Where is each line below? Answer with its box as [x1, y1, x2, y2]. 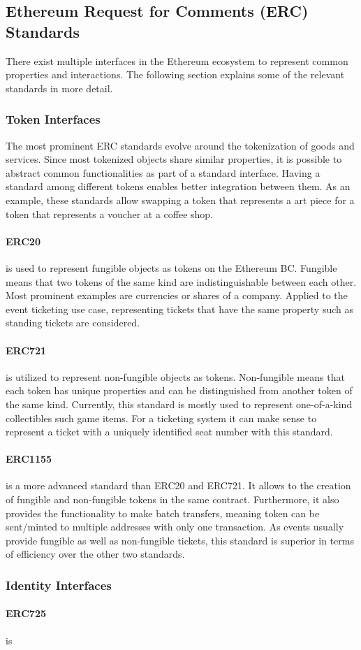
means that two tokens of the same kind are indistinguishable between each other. [6, 274, 357, 289]
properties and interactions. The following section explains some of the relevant [6, 67, 345, 82]
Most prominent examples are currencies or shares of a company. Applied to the [6, 288, 348, 303]
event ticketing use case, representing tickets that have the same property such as [6, 301, 353, 316]
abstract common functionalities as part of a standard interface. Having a [6, 165, 321, 180]
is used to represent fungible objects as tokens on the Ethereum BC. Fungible [6, 260, 337, 275]
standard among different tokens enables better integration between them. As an [6, 179, 351, 194]
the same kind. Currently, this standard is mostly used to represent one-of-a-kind [6, 396, 353, 411]
